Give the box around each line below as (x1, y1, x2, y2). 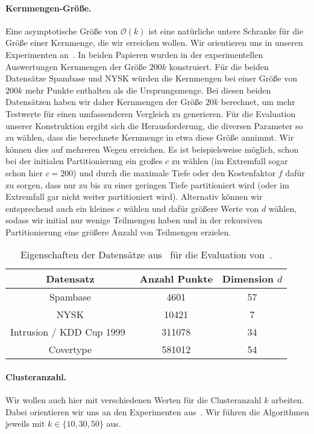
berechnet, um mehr (221, 95, 295, 108)
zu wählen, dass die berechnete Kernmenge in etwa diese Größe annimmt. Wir (5, 131, 294, 144)
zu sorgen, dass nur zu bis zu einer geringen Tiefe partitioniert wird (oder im (5, 178, 289, 191)
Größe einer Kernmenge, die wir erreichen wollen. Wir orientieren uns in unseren (5, 36, 303, 49)
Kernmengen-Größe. (5, 1, 92, 14)
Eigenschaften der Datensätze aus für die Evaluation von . (20, 247, 272, 262)
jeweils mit (5, 417, 45, 430)
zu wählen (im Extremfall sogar (171, 155, 288, 167)
